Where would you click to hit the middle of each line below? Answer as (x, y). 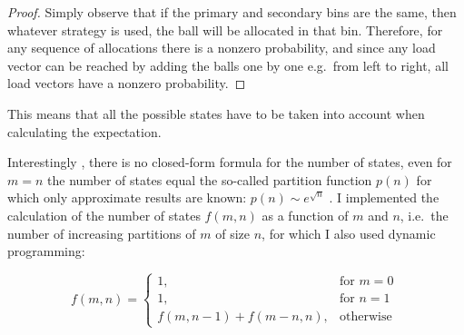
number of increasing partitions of (102, 233)
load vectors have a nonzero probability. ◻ (127, 83)
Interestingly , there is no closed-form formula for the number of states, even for (230, 162)
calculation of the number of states (104, 215)
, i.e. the (424, 215)
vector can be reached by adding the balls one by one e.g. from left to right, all (228, 65)
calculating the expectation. (84, 131)
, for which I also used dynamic (349, 233)
